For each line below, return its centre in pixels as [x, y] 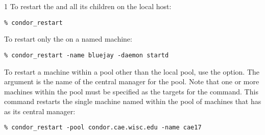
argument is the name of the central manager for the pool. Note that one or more [132, 81]
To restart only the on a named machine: [68, 39]
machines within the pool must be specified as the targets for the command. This [131, 91]
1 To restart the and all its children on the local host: [88, 6]
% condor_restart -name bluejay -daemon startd [87, 55]
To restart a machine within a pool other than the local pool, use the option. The [132, 71]
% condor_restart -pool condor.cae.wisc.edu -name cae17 [103, 128]
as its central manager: [40, 111]
